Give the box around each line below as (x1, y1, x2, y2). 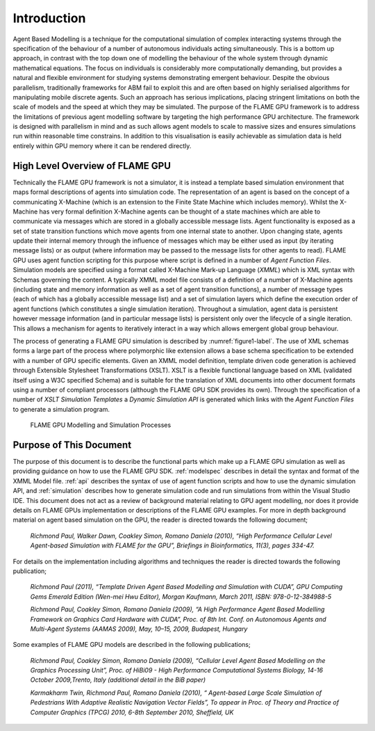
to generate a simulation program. (12, 405, 110, 413)
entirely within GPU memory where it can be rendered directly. (12, 141, 192, 150)
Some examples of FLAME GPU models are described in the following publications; (12, 641, 251, 649)
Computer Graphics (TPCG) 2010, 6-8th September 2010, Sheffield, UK (30, 708, 234, 716)
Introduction (12, 10, 86, 26)
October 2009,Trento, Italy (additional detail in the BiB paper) (30, 675, 206, 684)
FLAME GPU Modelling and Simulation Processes (30, 421, 172, 429)
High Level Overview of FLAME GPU (12, 160, 172, 172)
